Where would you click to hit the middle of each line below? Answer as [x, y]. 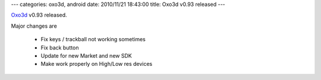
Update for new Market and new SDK [86, 55]
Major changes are [34, 26]
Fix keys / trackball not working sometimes [93, 39]
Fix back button [60, 48]
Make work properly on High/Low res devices [97, 64]
